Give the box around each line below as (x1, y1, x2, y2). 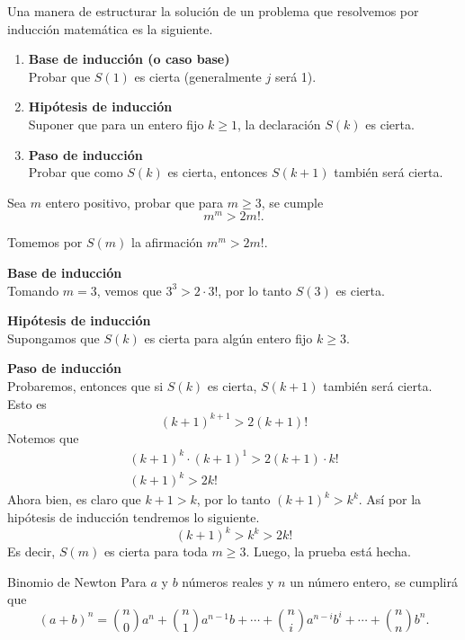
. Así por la (358, 490, 422, 509)
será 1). (274, 67, 317, 85)
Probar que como (28, 163, 123, 182)
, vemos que (96, 280, 162, 299)
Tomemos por (7, 233, 83, 252)
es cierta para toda (103, 542, 208, 561)
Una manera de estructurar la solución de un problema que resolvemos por (7, 2, 419, 20)
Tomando (7, 280, 59, 299)
